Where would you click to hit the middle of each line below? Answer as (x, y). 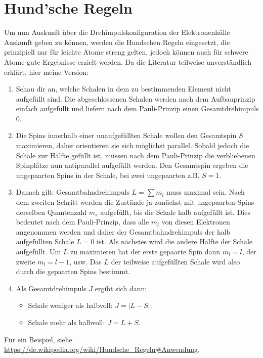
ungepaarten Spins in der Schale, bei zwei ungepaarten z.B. (108, 175)
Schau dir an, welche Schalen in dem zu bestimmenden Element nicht (123, 89)
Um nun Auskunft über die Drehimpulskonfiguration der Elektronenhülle (117, 32)
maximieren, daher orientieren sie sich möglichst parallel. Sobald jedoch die (133, 145)
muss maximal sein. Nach (205, 192)
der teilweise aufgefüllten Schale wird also (176, 261)
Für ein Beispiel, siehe (38, 339)
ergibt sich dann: (121, 288)
